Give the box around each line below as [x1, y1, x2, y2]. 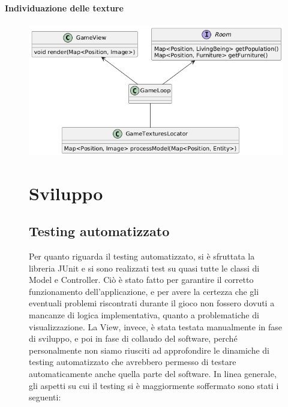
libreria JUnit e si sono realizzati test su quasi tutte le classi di [29, 261, 260, 274]
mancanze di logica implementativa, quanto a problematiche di [29, 308, 259, 321]
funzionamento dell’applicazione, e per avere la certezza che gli [29, 285, 259, 297]
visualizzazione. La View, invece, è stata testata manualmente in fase [29, 320, 282, 333]
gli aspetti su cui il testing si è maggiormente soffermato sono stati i [29, 379, 279, 391]
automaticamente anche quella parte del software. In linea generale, [29, 367, 277, 379]
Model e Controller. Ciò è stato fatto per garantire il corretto [29, 273, 254, 286]
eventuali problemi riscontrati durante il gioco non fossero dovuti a [29, 297, 275, 309]
